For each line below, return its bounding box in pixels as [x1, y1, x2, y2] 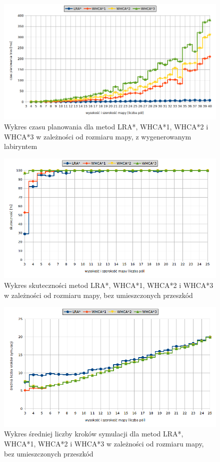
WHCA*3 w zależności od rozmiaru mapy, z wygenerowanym [4, 131, 191, 141]
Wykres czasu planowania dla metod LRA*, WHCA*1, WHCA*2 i [4, 121, 208, 131]
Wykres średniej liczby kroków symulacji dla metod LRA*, [4, 428, 183, 439]
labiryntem [4, 141, 37, 151]
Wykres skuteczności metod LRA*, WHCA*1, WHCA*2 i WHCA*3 [4, 279, 213, 290]
